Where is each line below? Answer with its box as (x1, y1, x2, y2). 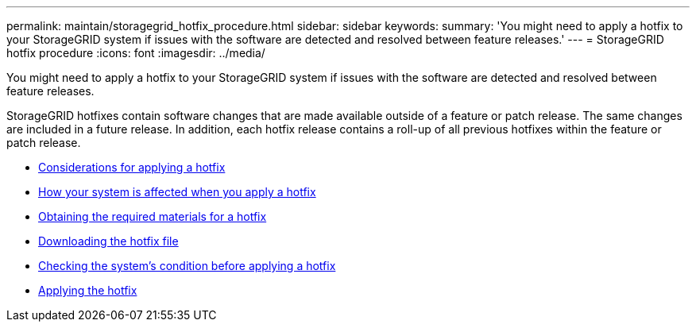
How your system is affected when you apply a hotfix (38, 185, 316, 199)
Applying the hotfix (38, 284, 137, 297)
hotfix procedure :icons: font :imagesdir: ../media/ (6, 46, 265, 60)
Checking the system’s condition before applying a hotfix (38, 259, 336, 272)
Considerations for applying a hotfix (38, 160, 226, 174)
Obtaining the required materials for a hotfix (38, 210, 267, 223)
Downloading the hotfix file (38, 234, 179, 248)
